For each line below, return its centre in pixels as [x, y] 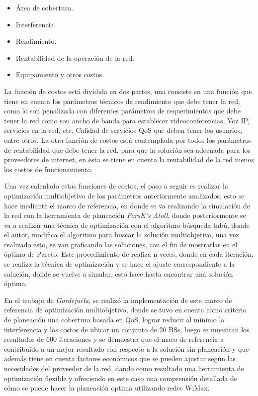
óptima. [16, 283]
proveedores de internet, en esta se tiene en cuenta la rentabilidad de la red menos [129, 159]
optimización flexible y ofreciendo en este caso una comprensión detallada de [121, 378]
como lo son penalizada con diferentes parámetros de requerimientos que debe [123, 111]
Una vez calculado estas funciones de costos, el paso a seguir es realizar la [116, 186]
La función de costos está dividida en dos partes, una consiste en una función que [128, 91]
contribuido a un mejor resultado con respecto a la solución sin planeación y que [127, 348]
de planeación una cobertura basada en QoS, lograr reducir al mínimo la [114, 320]
